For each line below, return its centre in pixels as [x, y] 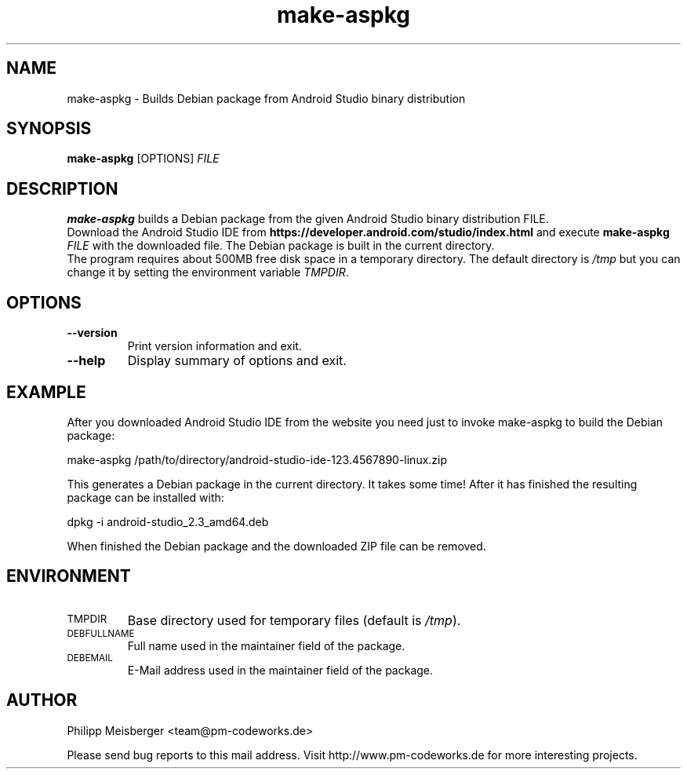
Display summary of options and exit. [237, 361]
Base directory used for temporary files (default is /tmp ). [294, 620]
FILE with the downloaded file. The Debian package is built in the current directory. [281, 246]
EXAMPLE [46, 392]
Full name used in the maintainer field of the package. [266, 645]
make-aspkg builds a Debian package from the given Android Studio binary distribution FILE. [308, 219]
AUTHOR [42, 700]
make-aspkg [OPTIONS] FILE [143, 159]
